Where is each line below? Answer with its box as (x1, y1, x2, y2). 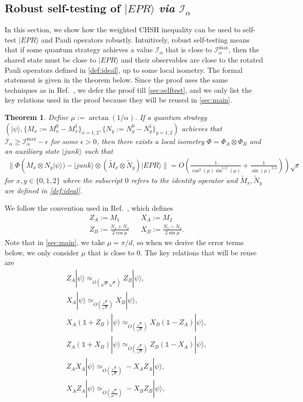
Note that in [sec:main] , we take (5, 237, 105, 248)
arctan (89, 114, 109, 122)
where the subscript (63, 174, 123, 185)
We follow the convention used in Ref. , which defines (5, 203, 173, 213)
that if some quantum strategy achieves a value (5, 44, 153, 55)
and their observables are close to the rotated (121, 54, 263, 65)
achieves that (181, 123, 222, 133)
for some (50, 135, 78, 146)
